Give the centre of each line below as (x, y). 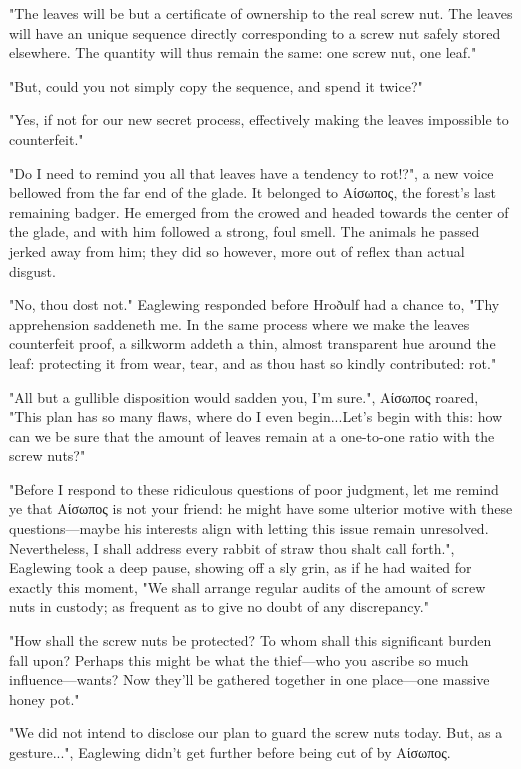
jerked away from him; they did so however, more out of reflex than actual (237, 250)
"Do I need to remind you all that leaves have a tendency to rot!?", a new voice (251, 172)
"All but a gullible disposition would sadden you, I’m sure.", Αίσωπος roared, (244, 396)
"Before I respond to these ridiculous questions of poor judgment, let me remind (254, 488)
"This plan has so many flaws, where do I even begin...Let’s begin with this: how (256, 416)
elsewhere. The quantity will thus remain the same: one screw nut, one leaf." (243, 52)
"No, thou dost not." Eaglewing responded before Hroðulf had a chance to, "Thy (254, 304)
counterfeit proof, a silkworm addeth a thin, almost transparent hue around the (252, 343)
